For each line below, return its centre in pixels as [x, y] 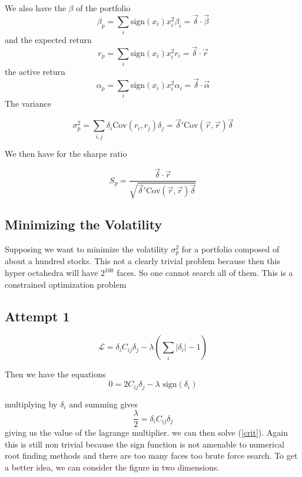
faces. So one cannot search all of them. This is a [205, 273]
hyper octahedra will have [52, 273]
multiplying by [31, 404]
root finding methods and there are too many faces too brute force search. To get [151, 455]
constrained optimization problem [66, 284]
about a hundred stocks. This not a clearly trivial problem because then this [143, 261]
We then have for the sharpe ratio [66, 153]
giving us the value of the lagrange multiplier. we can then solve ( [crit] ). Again [146, 432]
